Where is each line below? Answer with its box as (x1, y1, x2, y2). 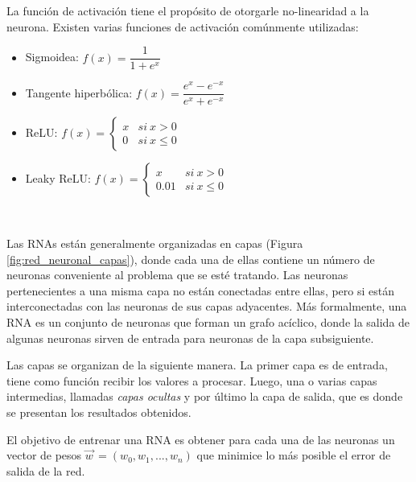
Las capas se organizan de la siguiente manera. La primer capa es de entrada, (6, 356, 388, 373)
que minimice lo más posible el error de (196, 447, 391, 463)
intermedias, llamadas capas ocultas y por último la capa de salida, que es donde (6, 388, 403, 405)
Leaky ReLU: (25, 170, 91, 187)
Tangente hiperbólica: (25, 84, 133, 101)
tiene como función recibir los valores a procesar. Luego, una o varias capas (6, 372, 377, 389)
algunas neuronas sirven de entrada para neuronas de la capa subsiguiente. (6, 329, 374, 346)
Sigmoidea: (25, 48, 79, 65)
